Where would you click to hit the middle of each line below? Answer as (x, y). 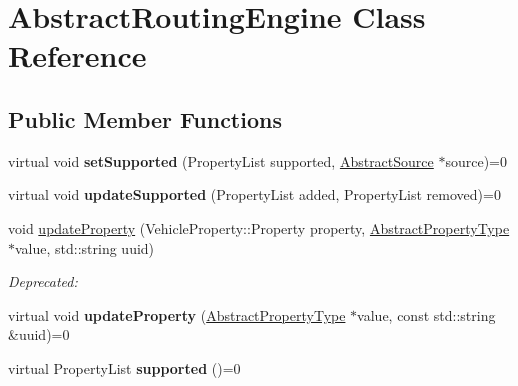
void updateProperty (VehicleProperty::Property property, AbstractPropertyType (259, 227)
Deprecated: (43, 281)
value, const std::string (426, 314)
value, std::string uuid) (85, 247)
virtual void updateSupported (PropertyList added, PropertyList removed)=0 (254, 194)
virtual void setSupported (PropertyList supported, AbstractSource (221, 160)
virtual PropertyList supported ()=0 (124, 367)
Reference (77, 55)
